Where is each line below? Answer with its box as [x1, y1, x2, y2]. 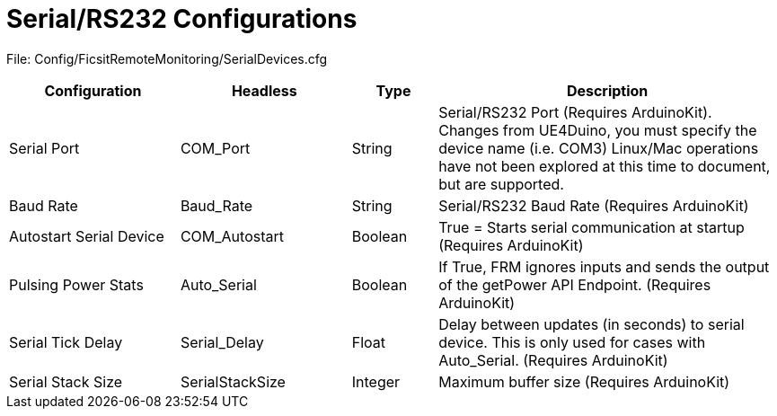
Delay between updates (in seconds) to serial [438, 314, 745, 333]
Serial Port [9, 138, 80, 157]
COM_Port [180, 138, 251, 157]
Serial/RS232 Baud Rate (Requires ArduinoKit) [438, 196, 749, 215]
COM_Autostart [180, 226, 284, 245]
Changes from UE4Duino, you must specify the [438, 120, 757, 139]
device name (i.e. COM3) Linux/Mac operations [438, 138, 759, 157]
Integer [351, 372, 401, 391]
